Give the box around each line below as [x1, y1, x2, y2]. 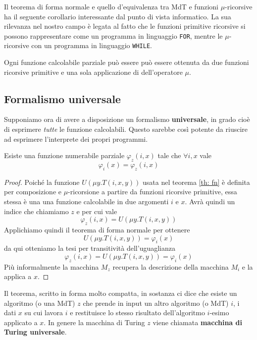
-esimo [209, 307, 229, 318]
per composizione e [4, 186, 61, 197]
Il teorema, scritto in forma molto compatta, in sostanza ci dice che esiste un [4, 288, 237, 298]
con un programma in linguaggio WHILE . [31, 40, 152, 51]
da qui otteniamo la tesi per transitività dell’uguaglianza [4, 243, 175, 253]
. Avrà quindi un [185, 196, 235, 207]
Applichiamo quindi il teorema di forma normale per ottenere [4, 225, 190, 235]
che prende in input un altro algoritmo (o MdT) [83, 297, 229, 308]
